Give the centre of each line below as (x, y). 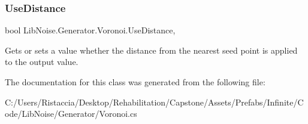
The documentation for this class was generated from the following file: (135, 82)
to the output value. (42, 62)
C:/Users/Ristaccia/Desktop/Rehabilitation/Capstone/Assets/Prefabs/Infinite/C (154, 102)
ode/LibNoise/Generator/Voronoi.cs (71, 114)
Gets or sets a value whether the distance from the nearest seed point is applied (151, 50)
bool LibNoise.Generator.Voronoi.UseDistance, (90, 30)
